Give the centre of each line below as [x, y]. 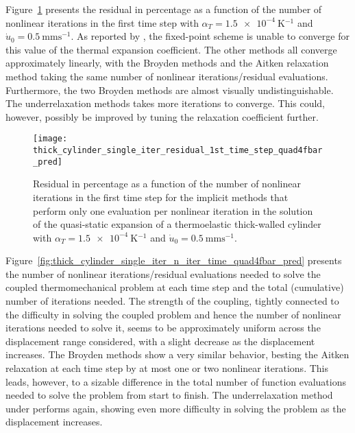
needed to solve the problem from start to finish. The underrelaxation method [169, 395]
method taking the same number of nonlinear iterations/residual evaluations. [167, 76]
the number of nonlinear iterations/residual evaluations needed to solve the [163, 273]
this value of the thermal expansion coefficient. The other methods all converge [171, 49]
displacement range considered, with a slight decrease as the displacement [160, 341]
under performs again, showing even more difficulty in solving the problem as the [176, 408]
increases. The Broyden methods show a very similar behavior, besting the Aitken [177, 354]
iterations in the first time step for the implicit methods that [161, 197]
